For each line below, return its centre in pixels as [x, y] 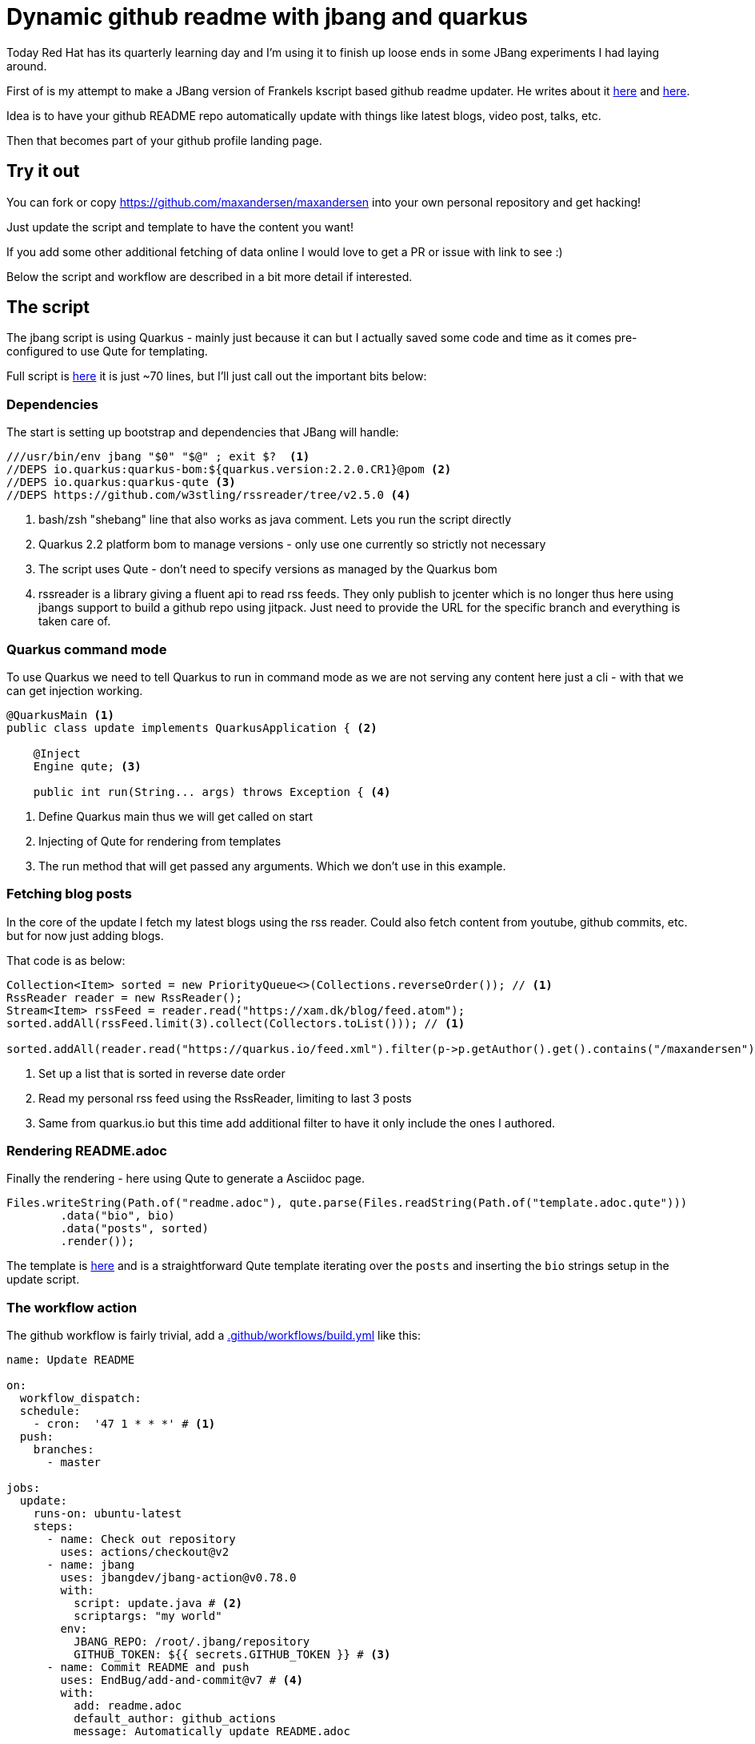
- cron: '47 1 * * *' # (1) [124, 1424]
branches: [64, 1450]
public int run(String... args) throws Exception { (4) [212, 792]
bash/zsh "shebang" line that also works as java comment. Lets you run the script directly [275, 520]
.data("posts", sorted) [134, 1229]
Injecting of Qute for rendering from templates [160, 841]
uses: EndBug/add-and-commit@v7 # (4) [182, 1680]
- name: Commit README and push [148, 1668]
